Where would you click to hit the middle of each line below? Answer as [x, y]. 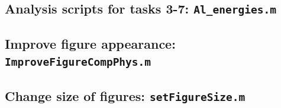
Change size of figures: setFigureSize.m [125, 95]
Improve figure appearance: [90, 43]
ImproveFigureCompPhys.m [78, 62]
